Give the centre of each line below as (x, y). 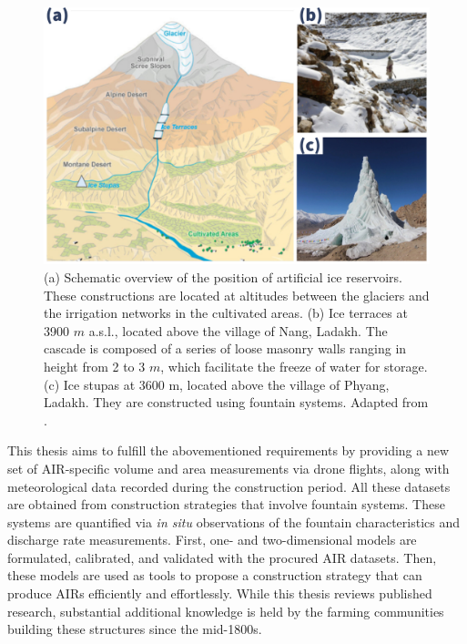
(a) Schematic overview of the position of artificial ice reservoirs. (223, 276)
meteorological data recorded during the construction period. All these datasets (229, 486)
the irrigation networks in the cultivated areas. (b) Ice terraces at (226, 313)
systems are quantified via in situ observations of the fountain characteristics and (234, 521)
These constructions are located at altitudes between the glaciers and (237, 295)
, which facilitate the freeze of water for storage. (294, 366)
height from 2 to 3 (95, 366)
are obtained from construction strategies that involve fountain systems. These (226, 504)
